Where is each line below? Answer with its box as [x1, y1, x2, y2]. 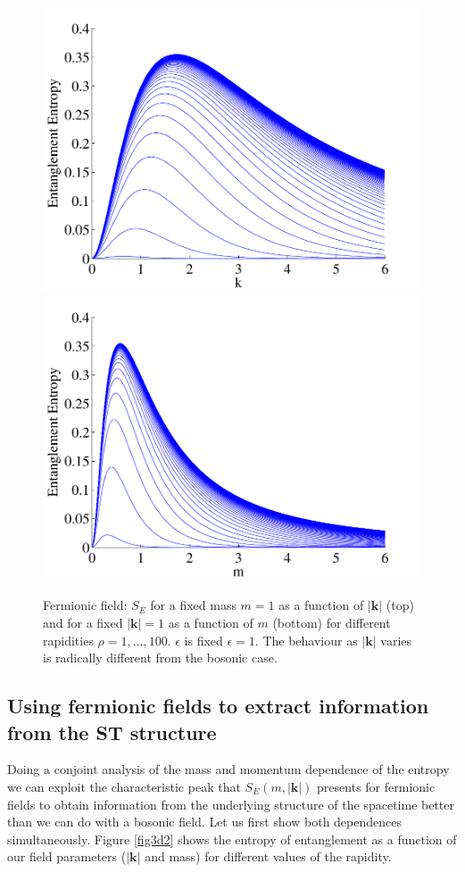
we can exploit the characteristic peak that [7, 777, 241, 795]
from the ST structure [7, 718, 217, 745]
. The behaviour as [254, 630, 358, 649]
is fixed [184, 630, 223, 649]
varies [380, 630, 412, 649]
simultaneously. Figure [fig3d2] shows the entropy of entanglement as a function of [7, 829, 457, 848]
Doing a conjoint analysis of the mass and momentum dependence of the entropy [7, 760, 450, 778]
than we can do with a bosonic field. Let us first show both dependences [7, 812, 402, 831]
